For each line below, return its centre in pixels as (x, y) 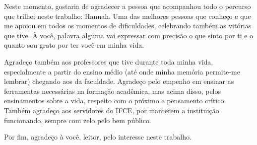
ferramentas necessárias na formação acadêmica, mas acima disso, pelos (113, 91)
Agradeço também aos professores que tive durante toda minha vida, (109, 61)
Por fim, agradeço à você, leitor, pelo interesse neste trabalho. (98, 137)
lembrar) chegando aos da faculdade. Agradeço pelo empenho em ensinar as (119, 81)
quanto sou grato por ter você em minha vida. (74, 45)
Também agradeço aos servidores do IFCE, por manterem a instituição (112, 110)
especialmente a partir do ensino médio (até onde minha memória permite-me (122, 71)
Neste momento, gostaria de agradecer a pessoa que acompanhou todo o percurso (128, 6)
